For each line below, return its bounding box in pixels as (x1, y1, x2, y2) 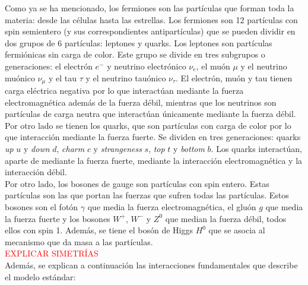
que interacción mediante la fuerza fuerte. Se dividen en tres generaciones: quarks (5, 131, 301, 143)
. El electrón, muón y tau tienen (176, 71, 293, 84)
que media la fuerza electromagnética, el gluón (87, 200, 256, 213)
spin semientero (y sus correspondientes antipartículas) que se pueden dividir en (5, 25, 296, 37)
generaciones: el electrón (5, 59, 93, 72)
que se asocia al (208, 224, 265, 236)
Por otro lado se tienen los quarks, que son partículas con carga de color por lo (5, 119, 291, 131)
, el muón (196, 59, 230, 72)
